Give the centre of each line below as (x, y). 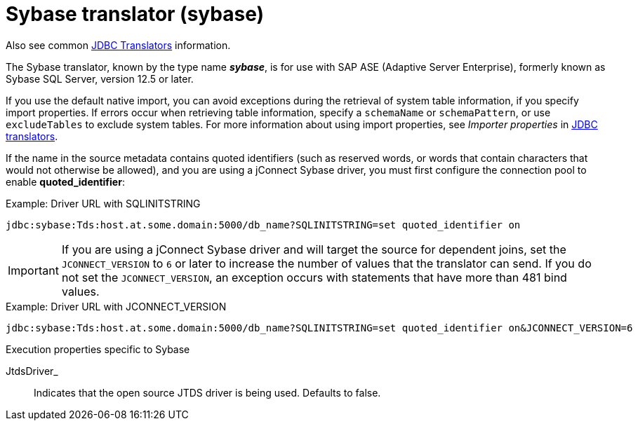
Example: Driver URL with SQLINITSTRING (103, 203)
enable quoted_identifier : (65, 181)
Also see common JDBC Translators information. (118, 45)
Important (33, 270)
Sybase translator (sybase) (135, 14)
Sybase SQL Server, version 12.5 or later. (100, 78)
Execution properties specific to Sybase (98, 349)
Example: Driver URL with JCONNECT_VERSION (116, 306)
